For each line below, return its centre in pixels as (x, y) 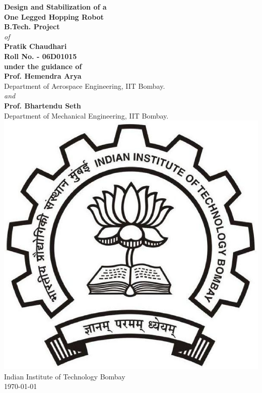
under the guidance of (43, 66)
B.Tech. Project (32, 26)
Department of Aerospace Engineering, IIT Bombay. (85, 86)
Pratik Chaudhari (36, 46)
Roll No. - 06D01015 (41, 56)
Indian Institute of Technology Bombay (65, 376)
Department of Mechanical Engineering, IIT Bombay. (86, 115)
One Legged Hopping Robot (54, 16)
